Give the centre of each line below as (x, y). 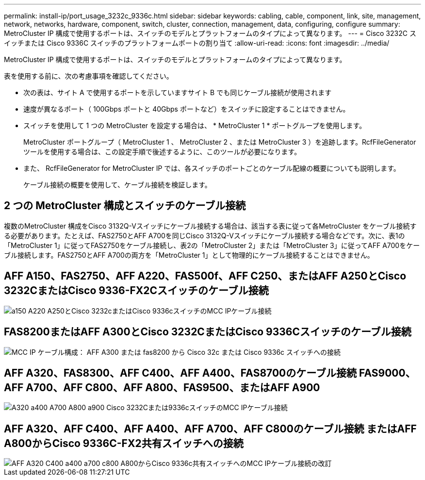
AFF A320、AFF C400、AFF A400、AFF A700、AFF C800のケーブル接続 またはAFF (210, 429)
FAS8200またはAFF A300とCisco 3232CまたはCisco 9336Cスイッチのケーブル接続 (208, 332)
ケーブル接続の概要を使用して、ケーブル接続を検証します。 (117, 185)
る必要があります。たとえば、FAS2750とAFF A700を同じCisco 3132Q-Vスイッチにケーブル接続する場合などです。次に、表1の (204, 235)
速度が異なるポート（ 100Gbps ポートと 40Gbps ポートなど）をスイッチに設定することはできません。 (187, 109)
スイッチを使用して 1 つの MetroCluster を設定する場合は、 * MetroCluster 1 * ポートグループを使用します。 (195, 125)
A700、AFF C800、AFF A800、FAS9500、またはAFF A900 (173, 387)
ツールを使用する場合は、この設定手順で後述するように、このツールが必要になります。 (162, 152)
